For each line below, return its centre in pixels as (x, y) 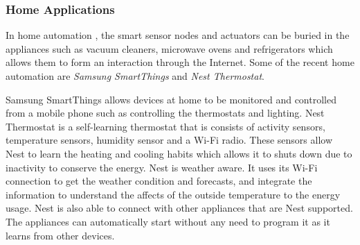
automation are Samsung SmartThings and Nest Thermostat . (135, 76)
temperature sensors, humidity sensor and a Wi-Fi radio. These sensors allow (169, 140)
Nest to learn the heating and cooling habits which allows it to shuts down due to (179, 153)
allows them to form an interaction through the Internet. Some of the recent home (180, 62)
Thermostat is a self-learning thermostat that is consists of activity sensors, (165, 126)
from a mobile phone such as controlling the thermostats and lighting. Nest (165, 113)
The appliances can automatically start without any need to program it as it (168, 221)
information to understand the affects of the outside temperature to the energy (173, 194)
